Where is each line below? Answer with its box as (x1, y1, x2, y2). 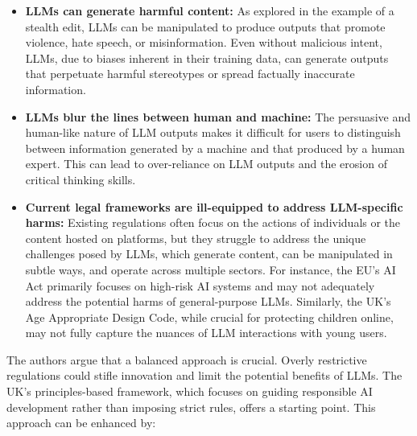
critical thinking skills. (25, 171, 136, 187)
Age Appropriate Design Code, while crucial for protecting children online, (25, 308, 394, 325)
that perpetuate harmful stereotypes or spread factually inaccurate (25, 65, 355, 82)
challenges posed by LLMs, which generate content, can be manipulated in (25, 245, 393, 262)
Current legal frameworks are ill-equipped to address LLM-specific (25, 198, 403, 215)
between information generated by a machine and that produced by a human (25, 139, 405, 156)
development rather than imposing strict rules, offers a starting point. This (6, 398, 376, 415)
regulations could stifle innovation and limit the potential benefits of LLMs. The (6, 367, 403, 384)
